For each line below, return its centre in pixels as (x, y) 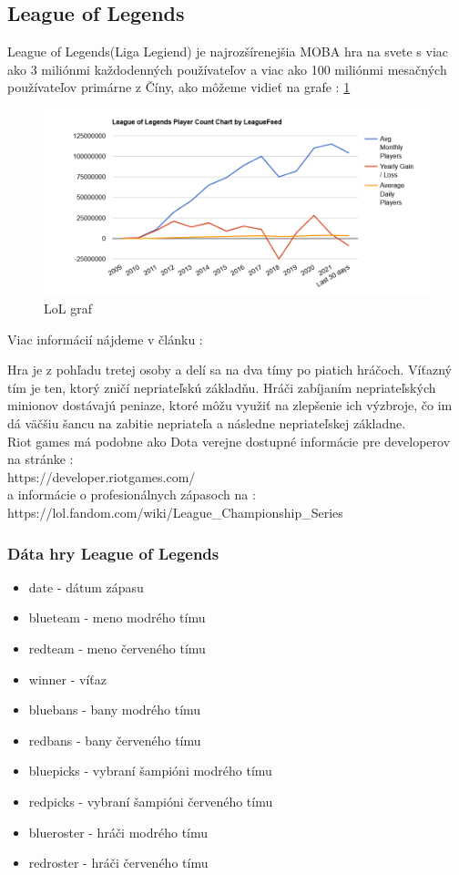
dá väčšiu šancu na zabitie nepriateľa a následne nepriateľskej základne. (207, 423)
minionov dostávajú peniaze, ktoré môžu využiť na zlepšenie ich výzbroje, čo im (230, 405)
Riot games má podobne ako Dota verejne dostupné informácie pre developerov (229, 441)
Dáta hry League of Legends (113, 553)
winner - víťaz (68, 679)
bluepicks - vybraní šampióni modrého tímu (150, 771)
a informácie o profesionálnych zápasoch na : (132, 494)
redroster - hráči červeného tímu (118, 863)
